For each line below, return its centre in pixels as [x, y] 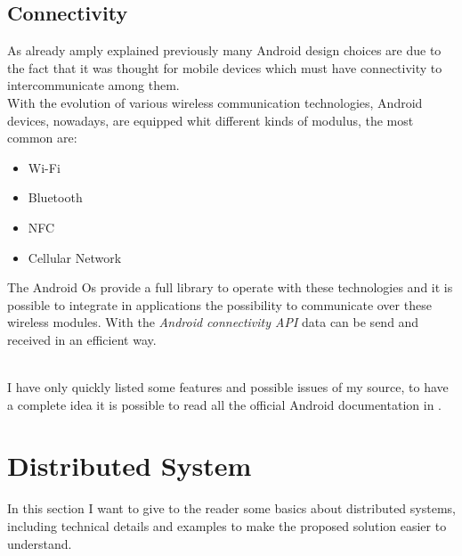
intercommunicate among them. [93, 85]
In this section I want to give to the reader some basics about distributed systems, [231, 508]
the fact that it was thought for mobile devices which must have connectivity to [225, 67]
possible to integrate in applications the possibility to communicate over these [219, 304]
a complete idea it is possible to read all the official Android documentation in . [224, 404]
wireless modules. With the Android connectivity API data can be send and [213, 322]
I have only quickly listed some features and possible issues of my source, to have [228, 387]
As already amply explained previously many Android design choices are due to [224, 50]
